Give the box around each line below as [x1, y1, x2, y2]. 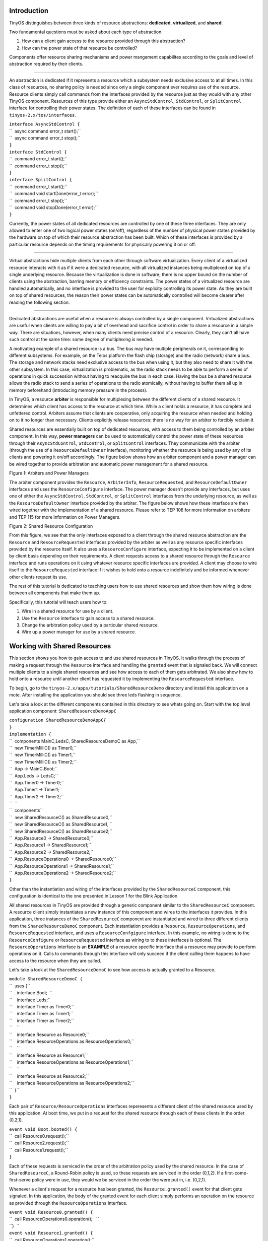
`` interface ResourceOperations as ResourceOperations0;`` [9, 1038, 134, 1044]
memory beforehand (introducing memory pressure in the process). [9, 387, 148, 393]
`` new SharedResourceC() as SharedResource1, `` [9, 822, 113, 827]
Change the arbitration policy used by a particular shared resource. [21, 622, 159, 628]
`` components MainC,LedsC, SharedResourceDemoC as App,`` [9, 738, 140, 744]
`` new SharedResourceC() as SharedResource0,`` [9, 814, 113, 820]
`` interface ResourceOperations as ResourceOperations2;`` [9, 1080, 134, 1086]
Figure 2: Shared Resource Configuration [9, 523, 93, 529]
